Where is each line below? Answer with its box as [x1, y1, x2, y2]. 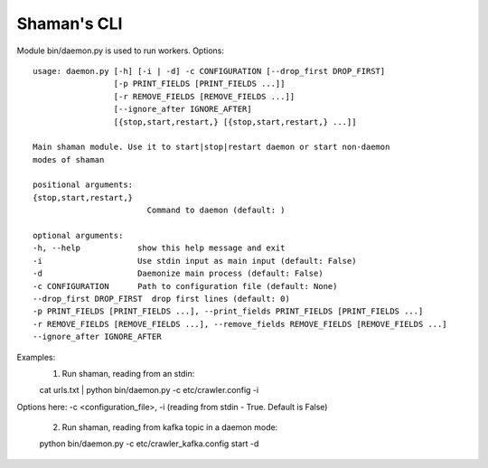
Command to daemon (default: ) [146, 205, 286, 216]
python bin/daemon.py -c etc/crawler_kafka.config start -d [39, 438, 259, 449]
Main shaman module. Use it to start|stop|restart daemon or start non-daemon [33, 142, 390, 153]
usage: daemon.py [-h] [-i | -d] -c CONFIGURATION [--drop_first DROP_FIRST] [33, 66, 386, 76]
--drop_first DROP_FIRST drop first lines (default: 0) [33, 294, 291, 304]
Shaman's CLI [16, 14, 123, 33]
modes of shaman [33, 154, 105, 164]
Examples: [16, 351, 56, 362]
